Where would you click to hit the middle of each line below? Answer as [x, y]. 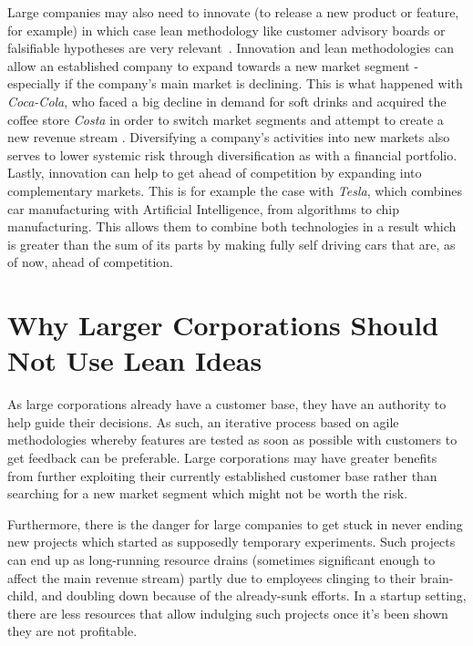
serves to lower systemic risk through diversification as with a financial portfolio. [232, 154]
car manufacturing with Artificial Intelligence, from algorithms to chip [204, 208]
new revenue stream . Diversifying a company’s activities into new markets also [229, 137]
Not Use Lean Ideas [135, 360]
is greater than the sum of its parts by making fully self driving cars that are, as [231, 244]
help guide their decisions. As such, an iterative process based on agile [203, 421]
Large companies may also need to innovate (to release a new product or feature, [233, 12]
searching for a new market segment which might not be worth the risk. [208, 493]
